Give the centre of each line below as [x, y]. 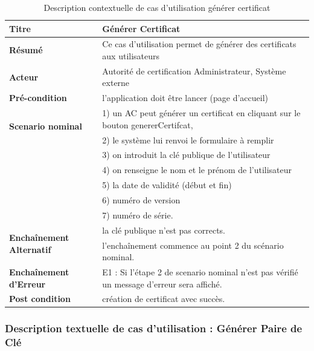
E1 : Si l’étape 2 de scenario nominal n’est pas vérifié [200, 271]
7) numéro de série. [138, 215]
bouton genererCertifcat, [148, 124]
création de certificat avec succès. [164, 299]
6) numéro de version [141, 199]
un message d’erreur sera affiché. [162, 284]
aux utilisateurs [131, 56]
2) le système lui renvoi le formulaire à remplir [188, 139]
